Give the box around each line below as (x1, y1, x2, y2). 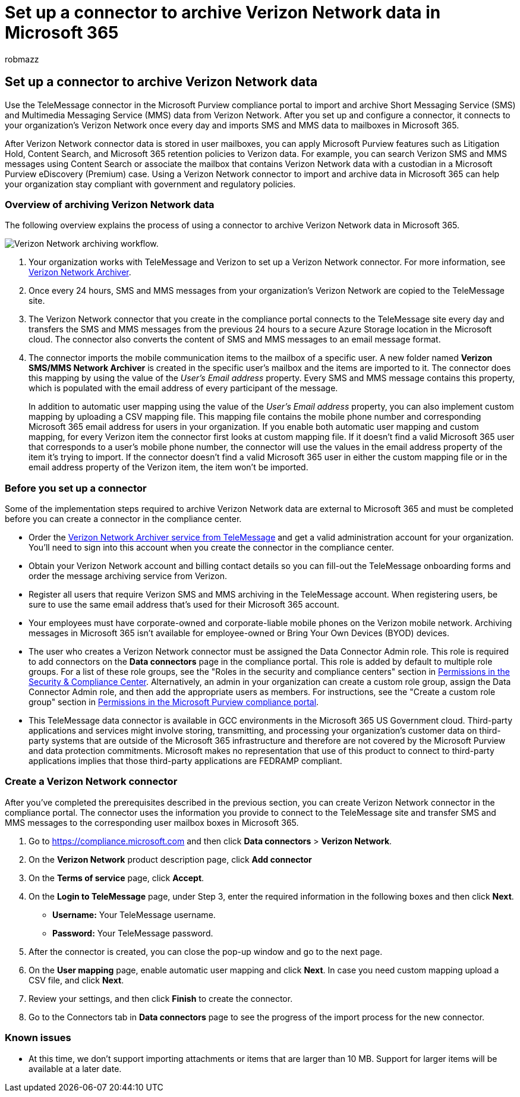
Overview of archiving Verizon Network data (5, 198, 215, 210)
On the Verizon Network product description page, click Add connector (29, 854, 312, 865)
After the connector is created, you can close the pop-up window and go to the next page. (29, 946, 383, 957)
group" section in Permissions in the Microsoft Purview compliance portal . (29, 697, 319, 708)
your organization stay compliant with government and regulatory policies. (5, 178, 296, 189)
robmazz (5, 54, 39, 64)
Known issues (5, 1032, 71, 1044)
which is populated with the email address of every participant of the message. (29, 383, 338, 394)
